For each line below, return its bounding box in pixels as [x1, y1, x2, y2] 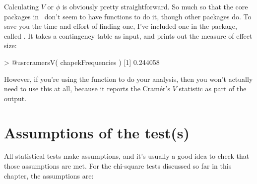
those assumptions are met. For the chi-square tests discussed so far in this [4, 161, 232, 171]
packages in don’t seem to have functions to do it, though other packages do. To [4, 11, 252, 21]
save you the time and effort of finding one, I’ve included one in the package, [4, 21, 237, 31]
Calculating [4, 1, 39, 11]
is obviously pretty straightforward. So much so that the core [62, 1, 248, 11]
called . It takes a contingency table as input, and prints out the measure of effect [4, 30, 253, 41]
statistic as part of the [179, 83, 247, 94]
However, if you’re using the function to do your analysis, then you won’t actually [4, 73, 253, 84]
